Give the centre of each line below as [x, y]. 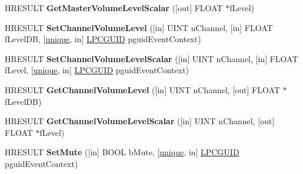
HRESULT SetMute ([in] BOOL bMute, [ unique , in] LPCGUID [122, 152]
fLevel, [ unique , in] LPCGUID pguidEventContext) [97, 70]
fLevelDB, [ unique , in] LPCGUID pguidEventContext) [103, 39]
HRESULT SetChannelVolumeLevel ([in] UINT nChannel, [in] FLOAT [139, 27]
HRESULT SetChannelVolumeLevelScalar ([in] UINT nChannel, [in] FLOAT [151, 58]
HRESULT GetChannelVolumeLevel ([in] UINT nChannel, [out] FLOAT [142, 89]
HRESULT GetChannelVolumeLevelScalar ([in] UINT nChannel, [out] [140, 121]
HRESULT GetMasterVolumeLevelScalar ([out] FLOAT [114, 8]
